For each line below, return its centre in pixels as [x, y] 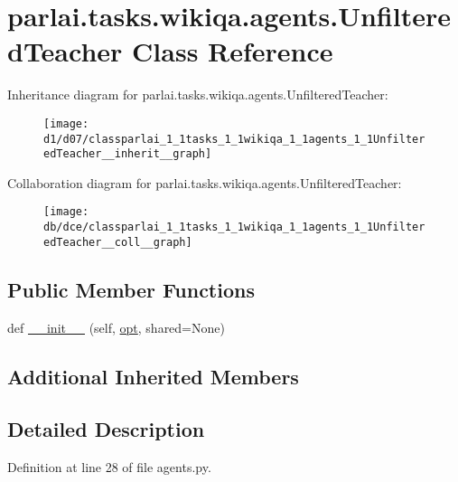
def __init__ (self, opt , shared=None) [116, 327]
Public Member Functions [131, 289]
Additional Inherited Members [153, 376]
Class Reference [233, 51]
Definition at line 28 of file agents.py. [109, 467]
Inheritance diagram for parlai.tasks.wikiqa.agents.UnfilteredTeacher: [198, 95]
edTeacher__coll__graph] [118, 242]
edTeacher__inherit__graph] [128, 154]
